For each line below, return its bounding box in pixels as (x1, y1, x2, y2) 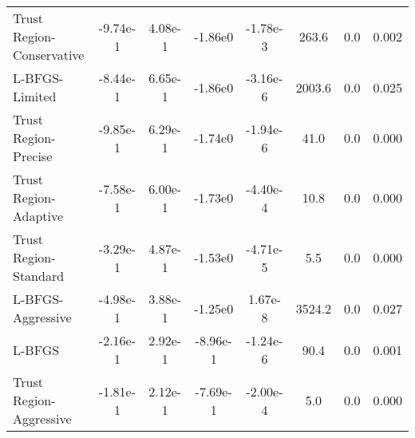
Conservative (13, 45, 85, 64)
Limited (13, 87, 57, 105)
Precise (13, 147, 53, 165)
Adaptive (13, 207, 64, 225)
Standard (13, 266, 65, 285)
